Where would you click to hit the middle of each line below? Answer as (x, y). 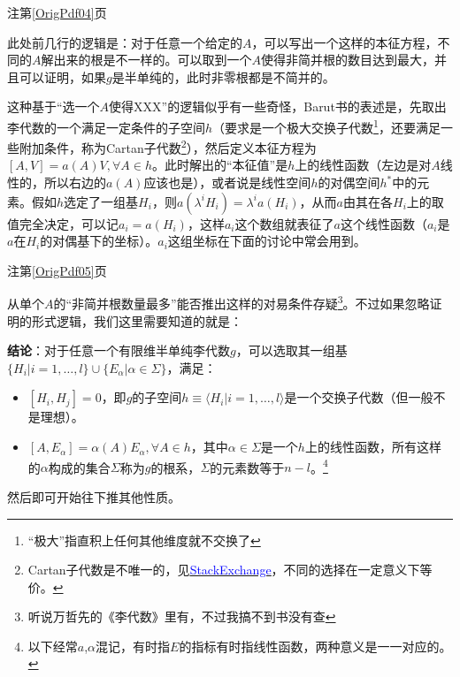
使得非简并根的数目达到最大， (348, 60)
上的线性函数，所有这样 (373, 447)
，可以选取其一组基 (291, 350)
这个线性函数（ (383, 223)
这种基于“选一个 (54, 106)
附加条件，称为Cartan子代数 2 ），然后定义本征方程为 (168, 146)
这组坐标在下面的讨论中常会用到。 (267, 241)
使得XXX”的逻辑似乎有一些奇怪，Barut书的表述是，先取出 (278, 106)
